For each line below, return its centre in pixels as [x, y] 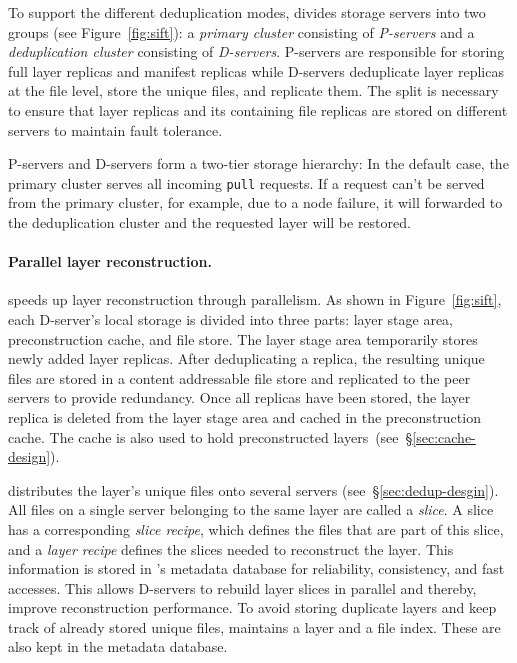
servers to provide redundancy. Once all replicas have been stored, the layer [239, 397]
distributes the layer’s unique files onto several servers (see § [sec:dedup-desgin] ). [253, 489]
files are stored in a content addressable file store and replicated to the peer [239, 377]
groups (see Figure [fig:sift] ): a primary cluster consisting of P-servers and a [241, 31]
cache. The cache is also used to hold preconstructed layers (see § [210, 436]
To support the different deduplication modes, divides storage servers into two [247, 12]
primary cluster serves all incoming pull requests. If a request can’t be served [246, 182]
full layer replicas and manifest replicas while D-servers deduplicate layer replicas [256, 70]
